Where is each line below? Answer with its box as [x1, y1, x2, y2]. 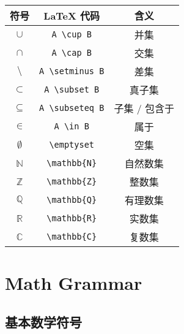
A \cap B [51, 48, 92, 58]
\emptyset [49, 140, 95, 150]
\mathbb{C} [46, 232, 97, 241]
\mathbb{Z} [46, 176, 97, 186]
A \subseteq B [39, 103, 105, 113]
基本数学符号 [5, 312, 82, 331]
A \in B [54, 121, 89, 131]
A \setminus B [39, 66, 105, 76]
